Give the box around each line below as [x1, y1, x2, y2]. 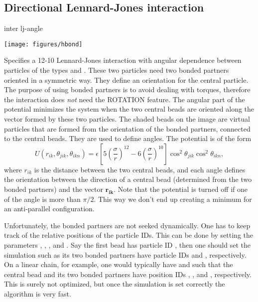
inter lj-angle [4, 23, 43, 33]
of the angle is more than [4, 193, 81, 204]
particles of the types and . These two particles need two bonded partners [4, 65, 229, 75]
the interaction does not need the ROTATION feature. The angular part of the [4, 94, 245, 104]
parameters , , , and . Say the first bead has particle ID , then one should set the [4, 239, 251, 250]
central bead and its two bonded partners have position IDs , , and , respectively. [4, 269, 252, 279]
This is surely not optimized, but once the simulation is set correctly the [4, 279, 225, 289]
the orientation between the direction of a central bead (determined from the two [4, 174, 252, 184]
